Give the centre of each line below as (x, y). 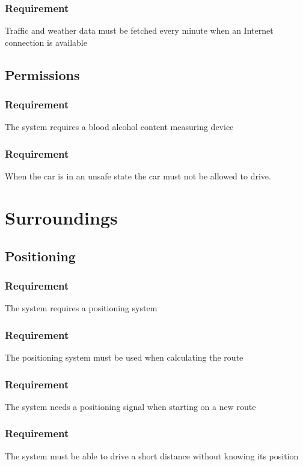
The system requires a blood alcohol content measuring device (119, 127)
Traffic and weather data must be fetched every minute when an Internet (139, 30)
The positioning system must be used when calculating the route (124, 357)
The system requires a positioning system (81, 308)
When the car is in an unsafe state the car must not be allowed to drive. (138, 176)
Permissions (42, 74)
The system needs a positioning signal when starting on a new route (130, 406)
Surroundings (61, 217)
